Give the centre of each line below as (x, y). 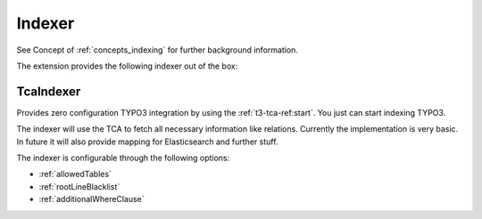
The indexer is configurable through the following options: (123, 158)
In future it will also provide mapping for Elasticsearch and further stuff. (147, 142)
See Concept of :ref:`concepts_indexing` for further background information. (158, 50)
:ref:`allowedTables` (75, 174)
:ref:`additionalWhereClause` (91, 199)
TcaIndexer (49, 91)
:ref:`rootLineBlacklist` (79, 186)
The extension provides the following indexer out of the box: (127, 66)
